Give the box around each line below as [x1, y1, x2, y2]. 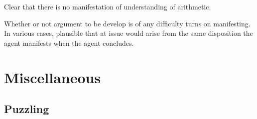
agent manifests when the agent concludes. [4, 37, 134, 48]
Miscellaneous [4, 67, 101, 87]
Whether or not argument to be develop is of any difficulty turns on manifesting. [4, 18, 251, 28]
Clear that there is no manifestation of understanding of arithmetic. [4, 1, 211, 11]
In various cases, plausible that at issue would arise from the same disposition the [4, 28, 253, 38]
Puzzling [4, 101, 49, 117]
